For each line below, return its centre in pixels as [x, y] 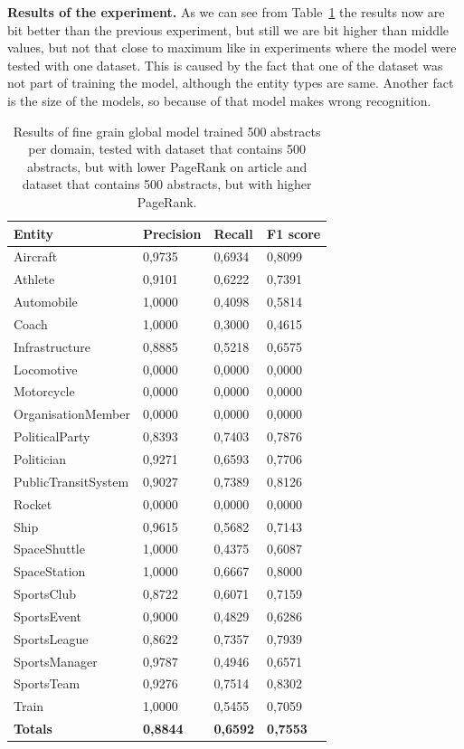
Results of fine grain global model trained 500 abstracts [167, 131]
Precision [172, 233]
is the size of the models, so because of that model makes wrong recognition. [219, 100]
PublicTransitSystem [71, 481]
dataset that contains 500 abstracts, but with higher [167, 184]
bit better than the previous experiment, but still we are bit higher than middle [228, 29]
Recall [233, 233]
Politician [40, 458]
